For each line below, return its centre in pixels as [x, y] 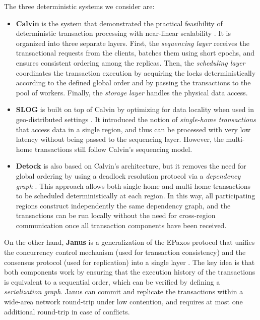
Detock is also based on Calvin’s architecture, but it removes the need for [131, 166]
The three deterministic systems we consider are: [79, 6]
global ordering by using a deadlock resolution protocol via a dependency [128, 175]
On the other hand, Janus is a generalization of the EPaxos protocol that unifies [129, 242]
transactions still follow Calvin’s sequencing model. [114, 149]
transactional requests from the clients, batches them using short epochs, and [135, 53]
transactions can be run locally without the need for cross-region [116, 215]
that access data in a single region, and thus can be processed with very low [133, 129]
